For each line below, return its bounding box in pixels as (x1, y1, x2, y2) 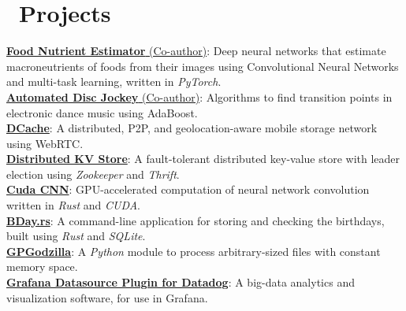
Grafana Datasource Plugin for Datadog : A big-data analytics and (6, 274, 355, 291)
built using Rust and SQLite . (6, 228, 146, 244)
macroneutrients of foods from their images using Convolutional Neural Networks (6, 57, 399, 74)
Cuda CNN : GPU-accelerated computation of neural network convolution (6, 181, 370, 198)
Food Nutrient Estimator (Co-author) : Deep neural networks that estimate (6, 43, 386, 59)
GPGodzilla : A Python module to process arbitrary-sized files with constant (6, 243, 381, 259)
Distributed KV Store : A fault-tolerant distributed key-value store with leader (6, 150, 400, 167)
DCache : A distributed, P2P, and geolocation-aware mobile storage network (6, 120, 378, 136)
